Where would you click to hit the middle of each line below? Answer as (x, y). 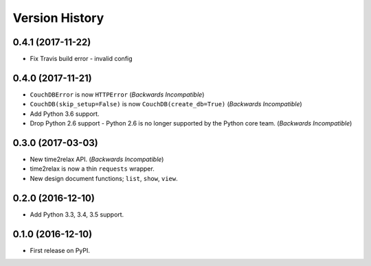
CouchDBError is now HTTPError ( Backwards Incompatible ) (117, 94)
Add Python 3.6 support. (65, 114)
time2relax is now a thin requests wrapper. (92, 169)
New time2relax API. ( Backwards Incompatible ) (97, 159)
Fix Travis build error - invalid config (81, 59)
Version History (58, 18)
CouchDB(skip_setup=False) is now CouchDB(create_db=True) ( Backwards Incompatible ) (166, 104)
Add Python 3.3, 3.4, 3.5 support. (77, 214)
